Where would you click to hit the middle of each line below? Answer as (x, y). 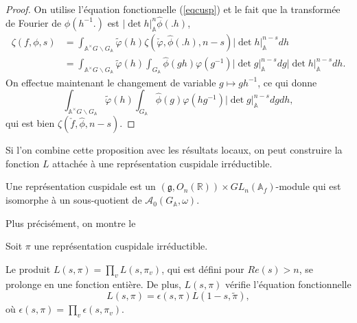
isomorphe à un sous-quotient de (74, 200)
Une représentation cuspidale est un (81, 186)
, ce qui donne (287, 82)
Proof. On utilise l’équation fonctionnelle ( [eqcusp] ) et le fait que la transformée (173, 9)
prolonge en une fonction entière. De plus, (93, 284)
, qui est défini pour (203, 268)
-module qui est (308, 186)
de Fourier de (34, 22)
